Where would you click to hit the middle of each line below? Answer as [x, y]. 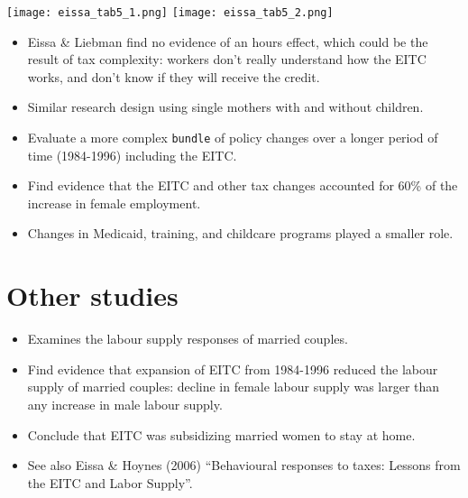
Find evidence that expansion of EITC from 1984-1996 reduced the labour [233, 369]
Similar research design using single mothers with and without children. [225, 107]
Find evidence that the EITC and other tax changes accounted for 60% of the [243, 185]
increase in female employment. [114, 203]
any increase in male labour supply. [125, 404]
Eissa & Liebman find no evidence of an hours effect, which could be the [228, 41]
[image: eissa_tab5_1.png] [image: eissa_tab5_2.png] [170, 13]
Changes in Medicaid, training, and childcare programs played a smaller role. [240, 233]
